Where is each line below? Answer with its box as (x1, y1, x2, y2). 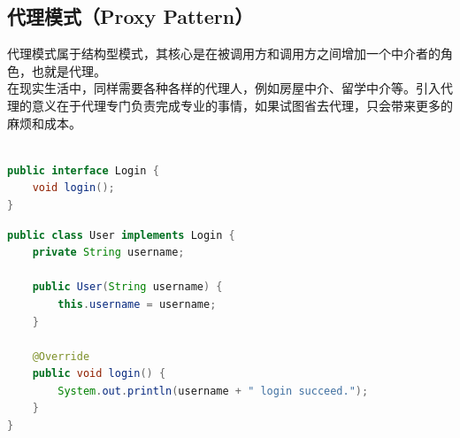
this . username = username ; (57, 297, 217, 311)
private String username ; (32, 246, 185, 259)
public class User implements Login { (7, 228, 235, 242)
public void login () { (32, 367, 166, 380)
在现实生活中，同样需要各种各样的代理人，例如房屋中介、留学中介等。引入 (7, 79, 441, 97)
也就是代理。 (31, 61, 106, 80)
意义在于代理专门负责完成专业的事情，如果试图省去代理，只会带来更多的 (31, 96, 453, 114)
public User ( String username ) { (32, 280, 223, 294)
